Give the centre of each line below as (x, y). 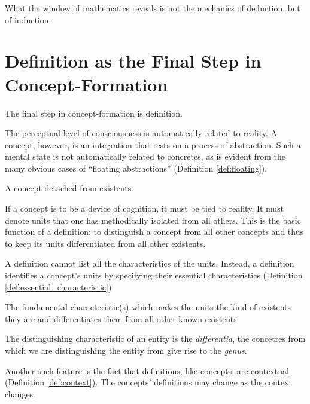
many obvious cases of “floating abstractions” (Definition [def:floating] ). (136, 168)
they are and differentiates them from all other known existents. (122, 318)
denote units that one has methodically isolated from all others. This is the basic (153, 220)
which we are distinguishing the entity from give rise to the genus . (126, 350)
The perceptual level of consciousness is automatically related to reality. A (141, 133)
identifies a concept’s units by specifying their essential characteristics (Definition (154, 275)
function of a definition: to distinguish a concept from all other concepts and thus (154, 232)
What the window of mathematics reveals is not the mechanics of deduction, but (153, 8)
